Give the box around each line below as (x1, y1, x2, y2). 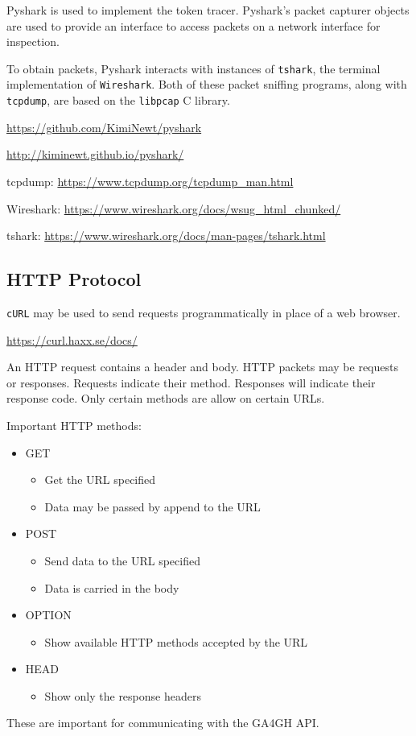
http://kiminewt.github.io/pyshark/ (6, 146, 184, 163)
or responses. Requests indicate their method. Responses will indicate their (6, 374, 376, 391)
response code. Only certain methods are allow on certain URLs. (6, 390, 325, 407)
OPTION (25, 606, 72, 623)
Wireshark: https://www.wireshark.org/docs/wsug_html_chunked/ (6, 200, 341, 217)
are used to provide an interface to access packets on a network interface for (6, 17, 381, 34)
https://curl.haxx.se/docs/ (6, 331, 138, 348)
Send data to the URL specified (44, 552, 200, 569)
